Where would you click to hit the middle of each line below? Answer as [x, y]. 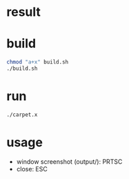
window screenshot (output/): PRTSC [69, 161]
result [23, 12]
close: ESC [32, 169]
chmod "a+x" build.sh [38, 62]
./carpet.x [22, 115]
